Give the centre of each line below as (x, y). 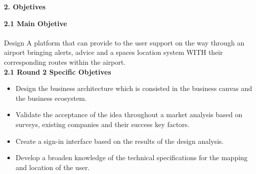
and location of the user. (53, 167)
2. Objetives (25, 6)
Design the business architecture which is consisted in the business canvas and (134, 88)
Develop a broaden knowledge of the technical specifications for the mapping (131, 157)
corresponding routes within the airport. (65, 62)
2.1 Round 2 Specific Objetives (58, 71)
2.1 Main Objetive (36, 23)
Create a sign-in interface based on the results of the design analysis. (120, 141)
